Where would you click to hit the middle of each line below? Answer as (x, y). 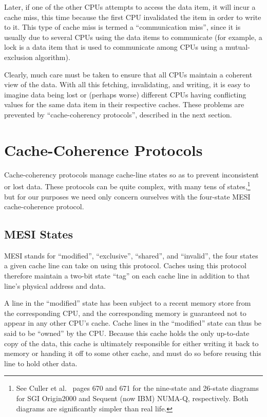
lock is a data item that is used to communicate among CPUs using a (114, 47)
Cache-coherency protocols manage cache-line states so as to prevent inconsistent (132, 174)
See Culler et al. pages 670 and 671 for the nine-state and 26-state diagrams (137, 388)
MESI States (39, 234)
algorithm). (53, 57)
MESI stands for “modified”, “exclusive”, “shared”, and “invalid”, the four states (131, 255)
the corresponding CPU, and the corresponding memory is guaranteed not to (125, 313)
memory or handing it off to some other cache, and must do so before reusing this (133, 353)
